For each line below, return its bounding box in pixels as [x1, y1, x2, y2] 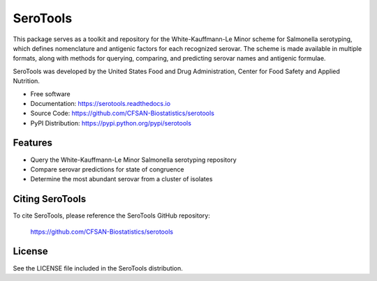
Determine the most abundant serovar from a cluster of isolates [30, 175, 213, 183]
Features [13, 137, 52, 149]
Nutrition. [13, 77, 40, 85]
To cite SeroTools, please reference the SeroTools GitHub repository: [13, 211, 211, 220]
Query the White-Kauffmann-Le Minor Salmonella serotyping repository [30, 155, 237, 164]
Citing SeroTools [13, 193, 87, 205]
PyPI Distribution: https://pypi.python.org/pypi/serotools [30, 119, 192, 127]
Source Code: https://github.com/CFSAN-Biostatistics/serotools [30, 109, 214, 118]
